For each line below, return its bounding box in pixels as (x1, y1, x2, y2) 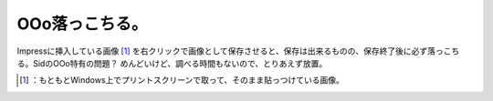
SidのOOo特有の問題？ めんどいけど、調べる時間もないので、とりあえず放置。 (32, 57, 328, 68)
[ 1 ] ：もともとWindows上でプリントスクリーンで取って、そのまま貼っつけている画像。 (19, 75, 344, 86)
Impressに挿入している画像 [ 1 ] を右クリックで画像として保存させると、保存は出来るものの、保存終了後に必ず (16, 45, 428, 56)
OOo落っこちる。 (16, 14, 148, 34)
